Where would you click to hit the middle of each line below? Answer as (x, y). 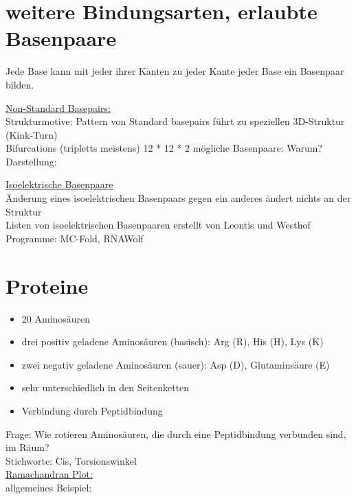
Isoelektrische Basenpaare (59, 184)
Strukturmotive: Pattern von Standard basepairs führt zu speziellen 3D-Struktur (175, 121)
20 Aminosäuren (56, 318)
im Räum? (27, 447)
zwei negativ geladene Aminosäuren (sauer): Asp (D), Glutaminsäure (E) (176, 364)
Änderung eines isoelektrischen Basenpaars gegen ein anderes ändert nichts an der (178, 198)
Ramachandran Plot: (49, 474)
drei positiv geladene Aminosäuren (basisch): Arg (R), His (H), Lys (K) (173, 341)
